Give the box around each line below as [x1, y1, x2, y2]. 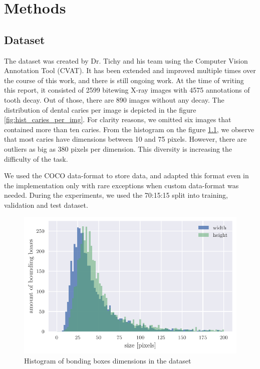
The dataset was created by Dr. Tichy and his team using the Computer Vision [4, 55, 248, 66]
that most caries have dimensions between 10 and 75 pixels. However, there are [4, 134, 247, 144]
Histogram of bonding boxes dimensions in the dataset [24, 355, 191, 365]
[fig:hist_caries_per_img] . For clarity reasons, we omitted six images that [4, 114, 231, 125]
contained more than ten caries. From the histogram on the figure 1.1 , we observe [4, 124, 254, 134]
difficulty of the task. [4, 153, 68, 164]
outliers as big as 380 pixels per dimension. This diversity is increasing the [4, 143, 232, 154]
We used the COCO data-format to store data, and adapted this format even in [4, 170, 249, 181]
